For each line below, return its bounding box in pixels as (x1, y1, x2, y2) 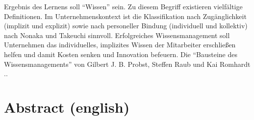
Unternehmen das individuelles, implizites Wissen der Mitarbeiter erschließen (4, 40, 236, 50)
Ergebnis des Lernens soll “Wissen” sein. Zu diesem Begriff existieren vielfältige (4, 1, 243, 11)
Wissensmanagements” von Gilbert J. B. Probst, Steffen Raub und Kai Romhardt (4, 59, 251, 69)
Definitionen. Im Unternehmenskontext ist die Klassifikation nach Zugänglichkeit (4, 11, 247, 21)
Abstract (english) (4, 97, 130, 117)
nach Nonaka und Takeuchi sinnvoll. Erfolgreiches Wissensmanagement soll (4, 30, 230, 40)
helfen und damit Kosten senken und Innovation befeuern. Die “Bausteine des (4, 49, 237, 59)
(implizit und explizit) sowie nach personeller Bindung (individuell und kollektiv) (4, 20, 248, 31)
